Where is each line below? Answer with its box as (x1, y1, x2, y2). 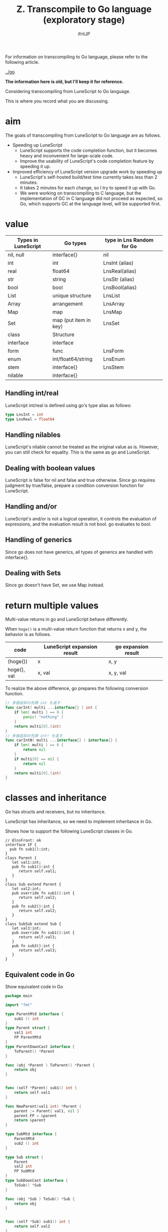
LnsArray (103, 300, 125, 307)
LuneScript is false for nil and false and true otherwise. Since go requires (5, 477, 155, 483)
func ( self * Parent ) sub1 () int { (5, 1085, 77, 1091)
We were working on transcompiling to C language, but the (19, 190, 141, 196)
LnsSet (103, 320, 120, 327)
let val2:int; (11, 886, 41, 891)
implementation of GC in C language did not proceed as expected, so (19, 195, 162, 201)
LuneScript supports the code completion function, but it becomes (19, 147, 157, 153)
